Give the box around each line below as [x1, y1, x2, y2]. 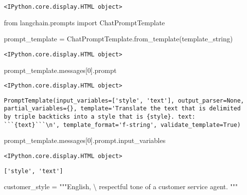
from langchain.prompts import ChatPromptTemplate [4, 17, 165, 27]
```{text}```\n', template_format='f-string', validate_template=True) [4, 121, 241, 128]
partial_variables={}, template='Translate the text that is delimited [4, 105, 241, 112]
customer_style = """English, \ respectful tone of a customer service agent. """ [4, 181, 238, 192]
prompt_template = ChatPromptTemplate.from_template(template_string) [4, 34, 233, 44]
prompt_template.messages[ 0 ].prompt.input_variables [4, 135, 166, 145]
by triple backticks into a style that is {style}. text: [4, 113, 195, 121]
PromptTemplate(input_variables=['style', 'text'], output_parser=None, [4, 97, 244, 104]
